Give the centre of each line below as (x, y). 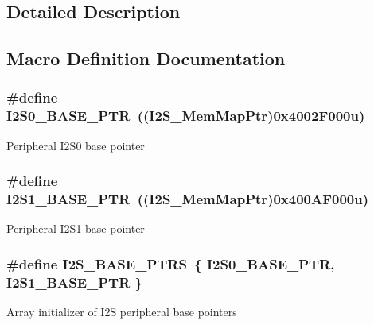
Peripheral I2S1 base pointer (76, 228)
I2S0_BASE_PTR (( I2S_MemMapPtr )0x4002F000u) (186, 116)
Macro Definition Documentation (146, 58)
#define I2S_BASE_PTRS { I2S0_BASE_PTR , (171, 263)
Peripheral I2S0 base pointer (76, 145)
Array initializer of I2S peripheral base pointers (122, 312)
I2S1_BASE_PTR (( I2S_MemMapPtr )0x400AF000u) (188, 199)
